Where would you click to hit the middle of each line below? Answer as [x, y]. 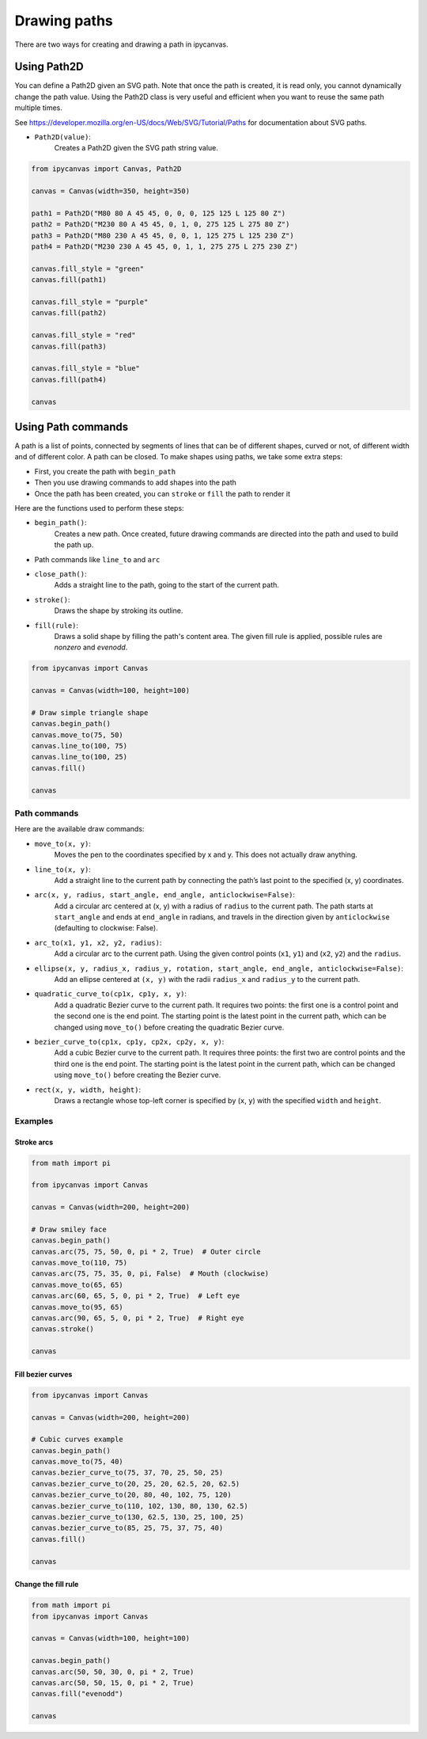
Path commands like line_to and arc [97, 559]
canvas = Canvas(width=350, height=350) [110, 191]
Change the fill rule [47, 1585]
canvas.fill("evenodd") [77, 1694]
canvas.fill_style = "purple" [90, 302]
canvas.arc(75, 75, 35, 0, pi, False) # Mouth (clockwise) [150, 1274]
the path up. [74, 545]
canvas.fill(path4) [69, 379]
